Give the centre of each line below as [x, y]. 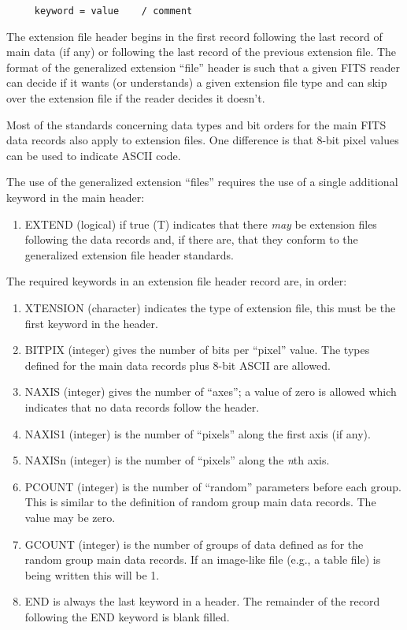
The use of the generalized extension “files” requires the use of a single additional [202, 182]
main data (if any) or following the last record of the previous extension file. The [202, 52]
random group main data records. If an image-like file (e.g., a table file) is [203, 559]
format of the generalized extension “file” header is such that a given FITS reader [203, 67]
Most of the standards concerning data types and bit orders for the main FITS [196, 124]
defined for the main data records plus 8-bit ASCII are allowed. [178, 365]
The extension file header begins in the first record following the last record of [194, 36]
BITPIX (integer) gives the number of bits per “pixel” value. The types [197, 350]
